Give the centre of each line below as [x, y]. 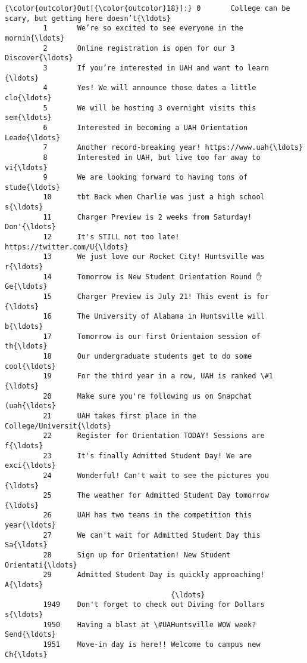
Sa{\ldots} [26, 545]
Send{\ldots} [30, 635]
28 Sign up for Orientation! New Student [137, 555]
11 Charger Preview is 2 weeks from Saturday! [148, 217]
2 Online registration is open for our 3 [139, 48]
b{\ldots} [24, 326]
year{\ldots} [30, 525]
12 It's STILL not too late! [111, 237]
